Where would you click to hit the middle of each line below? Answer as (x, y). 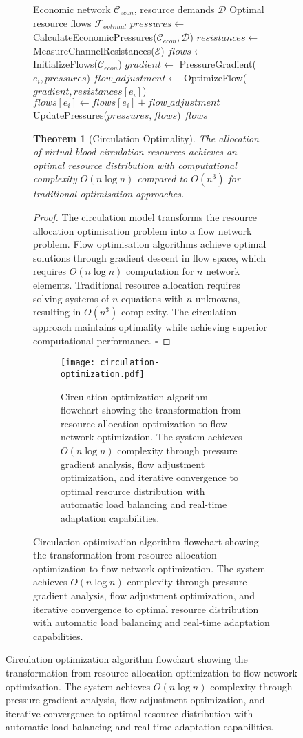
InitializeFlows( (65, 64)
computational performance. (92, 340)
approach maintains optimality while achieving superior (150, 327)
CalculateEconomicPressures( (95, 37)
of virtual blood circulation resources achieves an (135, 152)
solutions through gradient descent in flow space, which (149, 257)
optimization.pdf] (103, 374)
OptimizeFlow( (215, 77)
